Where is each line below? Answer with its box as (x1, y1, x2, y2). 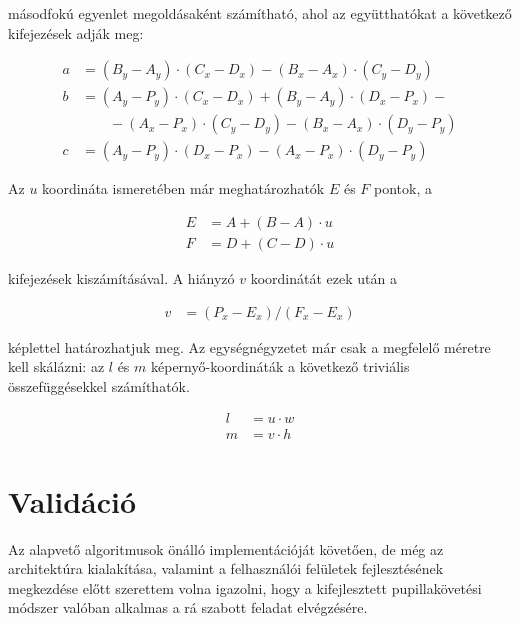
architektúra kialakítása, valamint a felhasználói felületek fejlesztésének (8, 558, 444, 579)
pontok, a (374, 178, 432, 199)
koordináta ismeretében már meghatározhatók (42, 178, 325, 199)
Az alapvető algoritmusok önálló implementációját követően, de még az (8, 538, 444, 559)
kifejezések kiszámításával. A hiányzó (8, 267, 235, 288)
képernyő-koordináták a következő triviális (151, 356, 410, 377)
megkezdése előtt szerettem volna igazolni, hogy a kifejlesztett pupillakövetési (8, 577, 482, 598)
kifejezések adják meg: (8, 22, 144, 43)
